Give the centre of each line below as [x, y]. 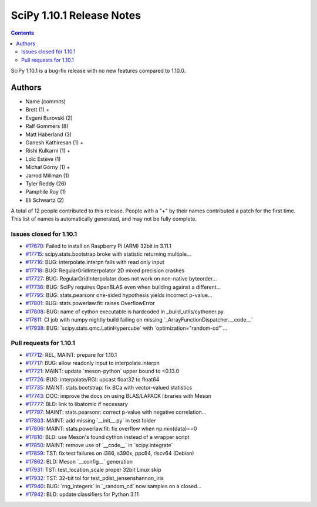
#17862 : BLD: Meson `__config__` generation [79, 461]
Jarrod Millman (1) [48, 175]
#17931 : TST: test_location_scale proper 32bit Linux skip [93, 470]
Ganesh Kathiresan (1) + [55, 142]
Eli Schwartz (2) [45, 200]
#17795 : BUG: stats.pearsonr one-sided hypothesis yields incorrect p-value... [119, 295]
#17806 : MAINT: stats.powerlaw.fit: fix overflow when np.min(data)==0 [111, 429]
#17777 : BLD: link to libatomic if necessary [77, 404]
